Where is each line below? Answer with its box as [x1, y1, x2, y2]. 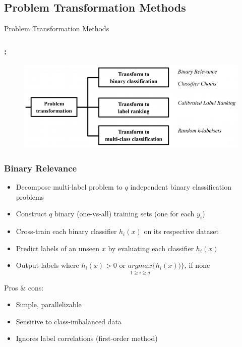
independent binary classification [130, 182, 231, 192]
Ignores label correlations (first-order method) [16, 333, 158, 343]
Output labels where [16, 260, 79, 270]
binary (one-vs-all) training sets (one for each [54, 208, 195, 219]
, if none [184, 260, 210, 270]
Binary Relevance [4, 161, 77, 174]
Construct [16, 208, 47, 219]
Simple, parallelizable [16, 299, 82, 310]
